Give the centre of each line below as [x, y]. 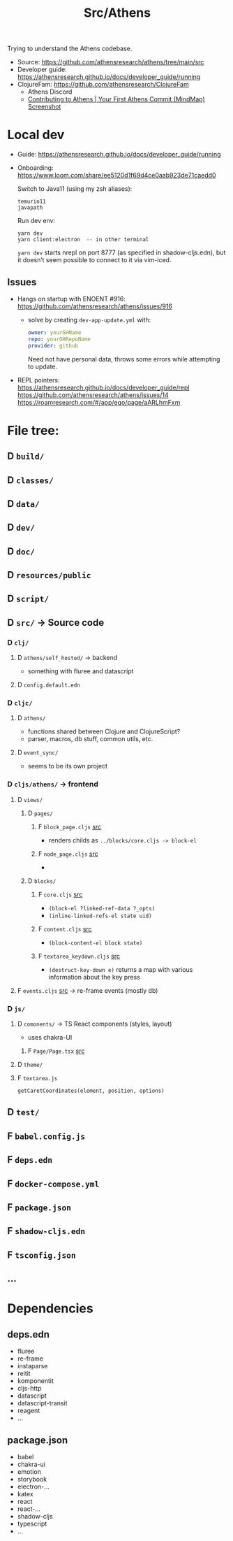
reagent [29, 1411]
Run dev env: [36, 221]
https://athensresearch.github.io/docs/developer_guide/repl [103, 387]
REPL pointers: [38, 380]
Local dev [36, 135]
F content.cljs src [65, 929]
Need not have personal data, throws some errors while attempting [124, 359]
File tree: [33, 430]
